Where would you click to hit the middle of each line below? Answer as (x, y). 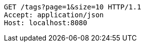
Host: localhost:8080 (46, 23)
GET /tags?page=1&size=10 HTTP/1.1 (73, 7)
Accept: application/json (54, 15)
